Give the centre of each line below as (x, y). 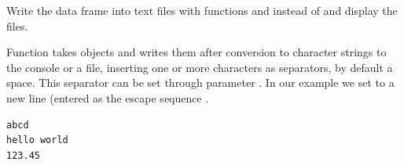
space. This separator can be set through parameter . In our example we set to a (200, 82)
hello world (37, 140)
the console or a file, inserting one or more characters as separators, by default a (200, 67)
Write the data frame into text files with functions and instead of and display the (202, 10)
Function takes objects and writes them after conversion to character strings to (196, 52)
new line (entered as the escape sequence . (108, 97)
